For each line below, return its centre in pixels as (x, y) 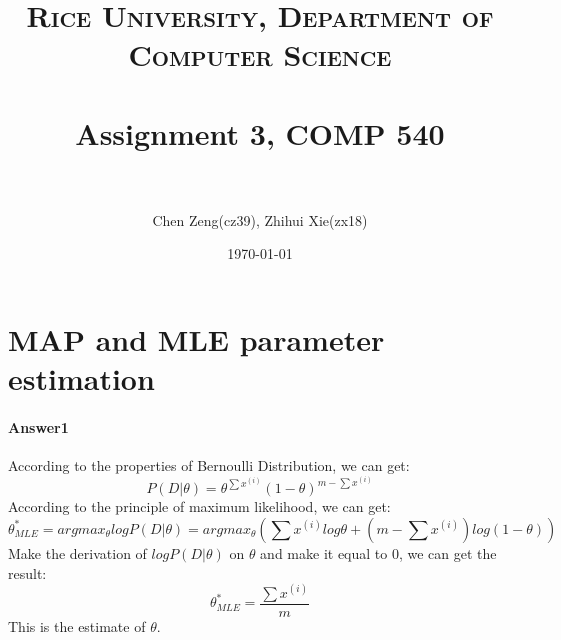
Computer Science (260, 54)
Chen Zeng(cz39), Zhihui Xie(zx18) (260, 219)
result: (27, 572)
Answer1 (38, 427)
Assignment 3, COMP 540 (260, 132)
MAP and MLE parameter (196, 339)
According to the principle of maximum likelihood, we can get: (199, 506)
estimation (81, 378)
